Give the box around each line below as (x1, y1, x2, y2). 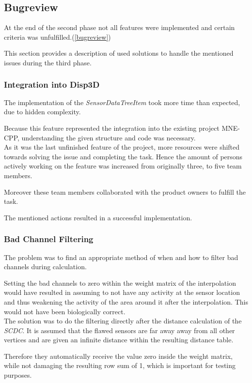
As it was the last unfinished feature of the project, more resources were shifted (4, 142, 240, 152)
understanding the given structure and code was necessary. (21, 132, 196, 142)
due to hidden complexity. (4, 107, 81, 117)
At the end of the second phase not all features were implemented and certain (4, 22, 235, 32)
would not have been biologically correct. (4, 306, 126, 316)
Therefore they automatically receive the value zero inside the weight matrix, (4, 351, 233, 361)
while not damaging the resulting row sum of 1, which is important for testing (4, 360, 236, 370)
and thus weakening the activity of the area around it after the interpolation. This (4, 296, 248, 306)
